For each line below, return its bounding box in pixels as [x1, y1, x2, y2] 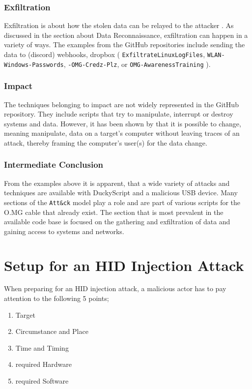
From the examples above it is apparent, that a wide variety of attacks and [4, 178, 230, 188]
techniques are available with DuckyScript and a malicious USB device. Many [4, 187, 238, 198]
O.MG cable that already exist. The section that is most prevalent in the [4, 207, 224, 217]
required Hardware [15, 359, 72, 369]
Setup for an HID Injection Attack [4, 255, 244, 275]
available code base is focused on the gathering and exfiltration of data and [4, 216, 230, 227]
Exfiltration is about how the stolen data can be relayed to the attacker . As [4, 20, 234, 30]
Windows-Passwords [4, 61, 64, 68]
